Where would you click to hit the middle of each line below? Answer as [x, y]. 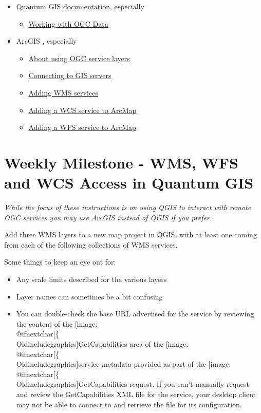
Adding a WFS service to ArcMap [82, 127]
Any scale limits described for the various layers [91, 279]
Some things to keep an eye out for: [60, 262]
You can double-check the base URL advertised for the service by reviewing [135, 314]
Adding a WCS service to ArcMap [82, 110]
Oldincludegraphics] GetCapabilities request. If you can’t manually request [133, 384]
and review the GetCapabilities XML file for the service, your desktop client [136, 394]
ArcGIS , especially [46, 41]
